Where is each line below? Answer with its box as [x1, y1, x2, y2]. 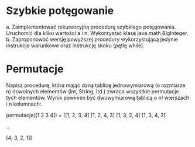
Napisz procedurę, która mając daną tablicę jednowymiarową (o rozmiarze [6, 82, 186, 89]
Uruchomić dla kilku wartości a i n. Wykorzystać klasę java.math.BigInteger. [6, 29, 189, 36]
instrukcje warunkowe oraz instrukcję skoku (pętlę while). [6, 42, 145, 49]
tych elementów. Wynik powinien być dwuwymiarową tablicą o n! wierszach [6, 94, 189, 101]
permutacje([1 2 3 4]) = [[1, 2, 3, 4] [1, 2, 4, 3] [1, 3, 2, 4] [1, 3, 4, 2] [6, 111, 166, 118]
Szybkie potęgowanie [6, 4, 114, 17]
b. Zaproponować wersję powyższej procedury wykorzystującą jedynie [6, 36, 179, 43]
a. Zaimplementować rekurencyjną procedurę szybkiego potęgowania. [6, 23, 176, 30]
